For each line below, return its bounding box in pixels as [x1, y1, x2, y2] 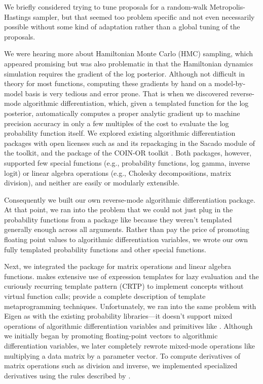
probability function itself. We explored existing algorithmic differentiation [4, 128, 236, 138]
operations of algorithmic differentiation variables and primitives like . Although [4, 320, 253, 331]
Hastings [4, 11, 31, 22]
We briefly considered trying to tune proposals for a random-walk [4, 2, 208, 12]
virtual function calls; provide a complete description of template [4, 291, 206, 301]
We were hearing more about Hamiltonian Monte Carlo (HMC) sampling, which [4, 48, 253, 59]
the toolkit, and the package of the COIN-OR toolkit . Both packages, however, [4, 147, 252, 158]
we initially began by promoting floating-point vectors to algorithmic [4, 330, 218, 341]
